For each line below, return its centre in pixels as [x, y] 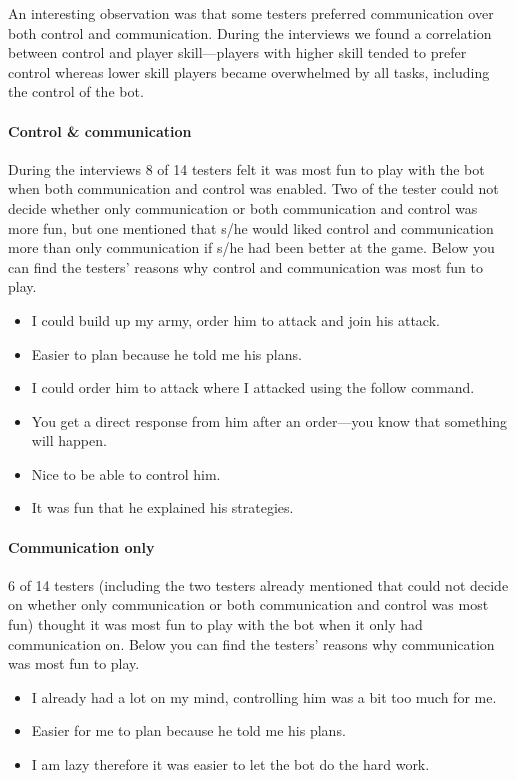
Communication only [81, 546]
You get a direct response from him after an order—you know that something [269, 420]
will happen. [69, 440]
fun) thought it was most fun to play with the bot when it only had [215, 624]
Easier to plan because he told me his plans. [166, 353]
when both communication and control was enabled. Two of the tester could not [253, 188]
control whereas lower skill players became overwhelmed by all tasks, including [249, 71]
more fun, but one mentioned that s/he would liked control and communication [251, 227]
